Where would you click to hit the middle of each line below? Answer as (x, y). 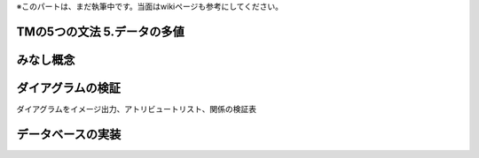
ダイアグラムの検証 (69, 88)
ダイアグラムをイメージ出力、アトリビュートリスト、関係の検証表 (137, 109)
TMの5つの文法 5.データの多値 (101, 31)
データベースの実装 (69, 134)
